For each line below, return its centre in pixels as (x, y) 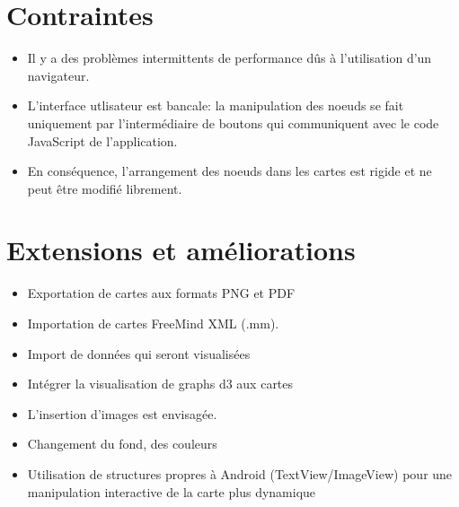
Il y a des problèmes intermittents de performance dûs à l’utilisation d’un (229, 58)
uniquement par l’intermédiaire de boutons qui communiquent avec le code (233, 122)
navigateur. (58, 75)
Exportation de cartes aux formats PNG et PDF (161, 293)
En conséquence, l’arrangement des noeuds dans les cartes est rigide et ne (229, 171)
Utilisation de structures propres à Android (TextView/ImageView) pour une (240, 473)
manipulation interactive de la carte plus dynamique (172, 491)
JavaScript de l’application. (102, 140)
